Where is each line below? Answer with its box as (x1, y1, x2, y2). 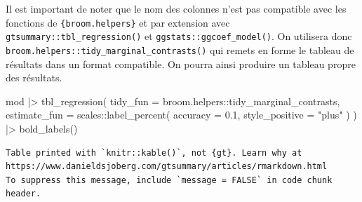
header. (6, 189, 41, 199)
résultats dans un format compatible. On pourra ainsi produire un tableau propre (6, 56, 356, 71)
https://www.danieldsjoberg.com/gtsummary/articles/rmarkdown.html (6, 161, 328, 172)
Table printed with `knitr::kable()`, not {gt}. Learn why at (6, 147, 302, 158)
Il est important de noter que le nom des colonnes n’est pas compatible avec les (6, 1, 347, 15)
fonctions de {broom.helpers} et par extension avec (6, 15, 230, 29)
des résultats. (6, 70, 62, 85)
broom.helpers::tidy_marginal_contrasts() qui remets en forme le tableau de (6, 42, 354, 57)
